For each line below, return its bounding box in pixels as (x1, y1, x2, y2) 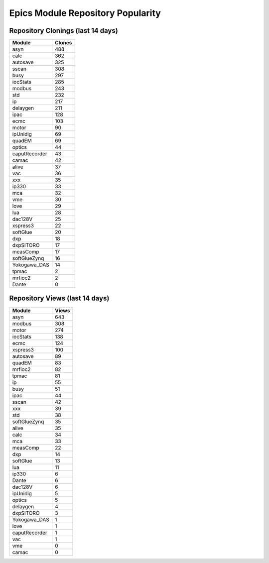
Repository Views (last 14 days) (9, 294, 110, 303)
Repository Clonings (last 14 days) (9, 26, 118, 35)
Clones (55, 39, 72, 46)
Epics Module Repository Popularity (9, 7, 161, 18)
